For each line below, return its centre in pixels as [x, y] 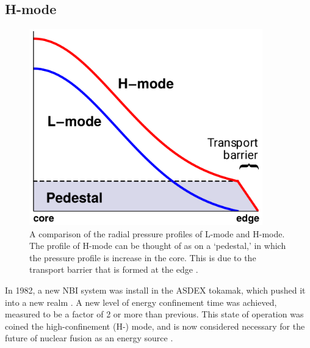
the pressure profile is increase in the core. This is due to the [143, 257]
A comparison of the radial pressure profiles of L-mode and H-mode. [157, 233]
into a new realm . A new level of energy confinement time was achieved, [141, 302]
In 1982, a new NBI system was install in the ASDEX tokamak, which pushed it [155, 290]
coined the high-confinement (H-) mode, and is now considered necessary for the [155, 326]
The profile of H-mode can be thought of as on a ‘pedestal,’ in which [158, 246]
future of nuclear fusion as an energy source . [89, 338]
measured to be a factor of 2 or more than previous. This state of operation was [154, 314]
